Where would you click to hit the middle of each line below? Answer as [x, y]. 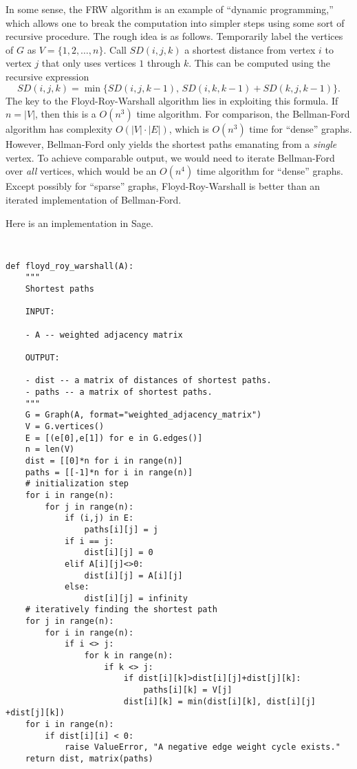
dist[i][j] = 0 [119, 553]
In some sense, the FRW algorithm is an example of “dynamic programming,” [170, 9]
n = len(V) [50, 450]
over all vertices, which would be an [81, 171]
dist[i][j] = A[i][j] [133, 575]
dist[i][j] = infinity [136, 598]
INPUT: [40, 312]
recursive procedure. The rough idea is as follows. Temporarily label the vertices [174, 36]
